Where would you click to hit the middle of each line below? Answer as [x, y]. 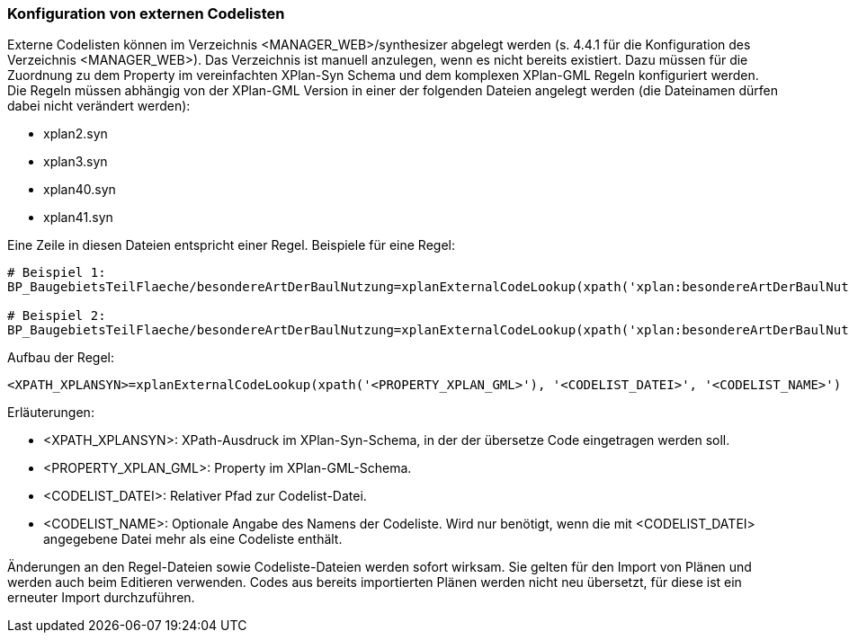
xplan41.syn [78, 218]
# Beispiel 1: [57, 273]
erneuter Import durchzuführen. [101, 598]
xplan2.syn [76, 134]
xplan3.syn [76, 162]
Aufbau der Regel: [61, 358]
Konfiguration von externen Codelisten [146, 13]
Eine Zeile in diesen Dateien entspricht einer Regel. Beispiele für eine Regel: [231, 245]
